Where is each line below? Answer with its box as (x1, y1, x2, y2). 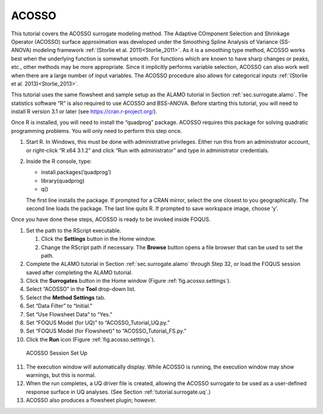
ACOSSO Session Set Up (26, 349, 88, 356)
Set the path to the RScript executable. (26, 226, 121, 234)
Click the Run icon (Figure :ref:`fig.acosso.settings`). (26, 336, 156, 343)
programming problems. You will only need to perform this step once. (11, 127, 182, 134)
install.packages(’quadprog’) (41, 168, 112, 176)
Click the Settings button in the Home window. (41, 235, 156, 243)
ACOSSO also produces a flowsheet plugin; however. (26, 397, 157, 404)
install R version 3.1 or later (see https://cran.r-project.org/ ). (11, 108, 158, 115)
